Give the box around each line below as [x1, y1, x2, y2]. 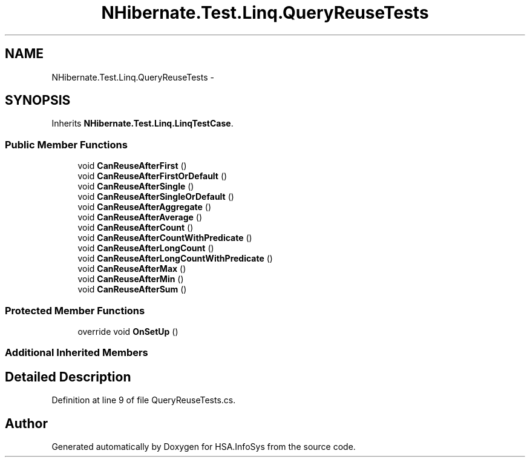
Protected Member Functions [5, 304, 145, 317]
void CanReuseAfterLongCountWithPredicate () [77, 253, 273, 264]
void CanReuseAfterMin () [77, 274, 184, 285]
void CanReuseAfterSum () [77, 284, 187, 295]
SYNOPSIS [5, 93, 71, 108]
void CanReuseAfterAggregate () [77, 202, 212, 213]
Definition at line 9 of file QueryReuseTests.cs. [51, 395, 236, 406]
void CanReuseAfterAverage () [77, 212, 203, 223]
